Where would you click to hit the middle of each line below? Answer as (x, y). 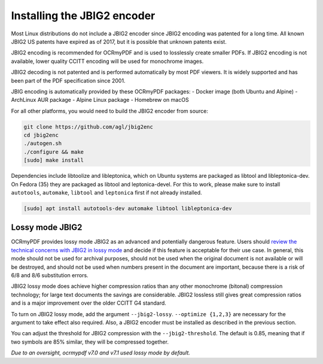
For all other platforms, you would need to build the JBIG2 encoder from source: (110, 111)
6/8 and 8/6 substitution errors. (50, 275)
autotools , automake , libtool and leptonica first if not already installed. (107, 192)
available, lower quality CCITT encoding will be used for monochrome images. (107, 61)
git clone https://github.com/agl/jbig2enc (89, 127)
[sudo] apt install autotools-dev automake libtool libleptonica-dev (128, 208)
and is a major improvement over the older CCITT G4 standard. (89, 303)
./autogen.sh (43, 143)
